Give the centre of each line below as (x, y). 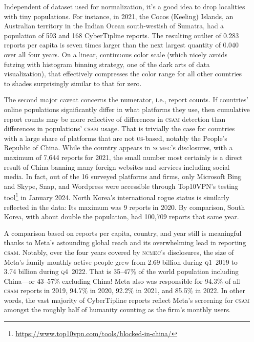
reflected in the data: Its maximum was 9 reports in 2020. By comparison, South (125, 207)
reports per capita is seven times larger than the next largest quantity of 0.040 (121, 45)
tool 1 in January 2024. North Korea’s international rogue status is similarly (117, 196)
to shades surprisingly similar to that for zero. (73, 83)
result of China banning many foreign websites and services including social (117, 167)
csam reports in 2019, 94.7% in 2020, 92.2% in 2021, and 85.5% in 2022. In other (125, 290)
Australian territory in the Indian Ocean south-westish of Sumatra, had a (114, 26)
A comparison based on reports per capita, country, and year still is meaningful (123, 233)
